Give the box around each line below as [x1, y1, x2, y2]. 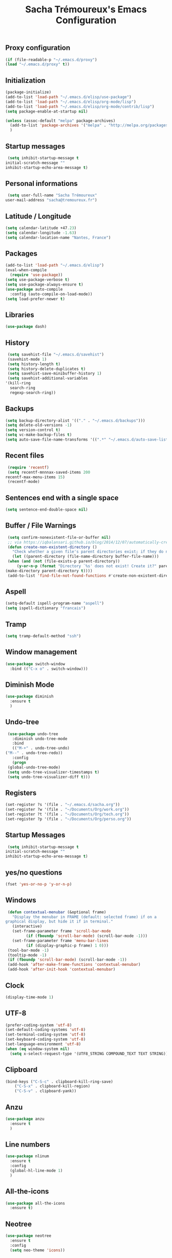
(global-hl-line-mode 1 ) [10, 1168, 63, 1173]
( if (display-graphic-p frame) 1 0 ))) [26, 943, 109, 948]
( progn [12, 760, 27, 765]
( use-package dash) [5, 324, 47, 329]
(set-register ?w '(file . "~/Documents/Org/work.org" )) [5, 807, 130, 812]
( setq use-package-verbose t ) [5, 277, 70, 283]
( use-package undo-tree [7, 731, 58, 737]
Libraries [5, 310, 34, 319]
